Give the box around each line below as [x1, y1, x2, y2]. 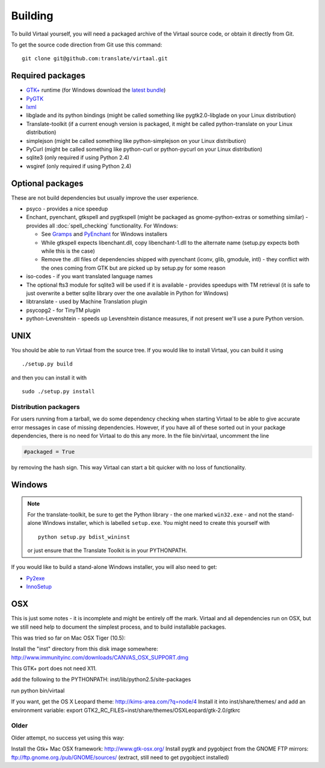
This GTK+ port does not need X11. [11, 665, 97, 672]
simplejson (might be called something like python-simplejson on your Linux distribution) [26, 137, 247, 144]
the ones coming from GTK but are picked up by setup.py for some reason [41, 264, 226, 271]
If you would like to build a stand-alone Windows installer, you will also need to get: [11, 563, 217, 571]
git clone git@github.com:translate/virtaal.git [22, 55, 168, 62]
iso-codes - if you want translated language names [26, 273, 153, 280]
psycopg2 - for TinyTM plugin [26, 306, 101, 314]
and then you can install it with [11, 374, 87, 381]
